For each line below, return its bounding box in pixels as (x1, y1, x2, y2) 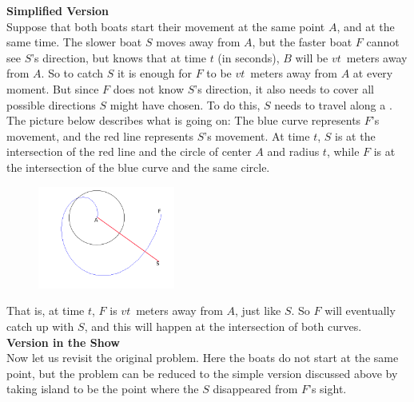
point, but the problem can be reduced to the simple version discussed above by (6, 364, 398, 381)
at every (352, 65, 393, 82)
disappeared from (213, 380, 298, 397)
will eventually (324, 302, 396, 319)
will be (295, 49, 328, 66)
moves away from (156, 34, 241, 50)
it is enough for (117, 65, 192, 82)
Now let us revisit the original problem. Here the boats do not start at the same (6, 349, 399, 366)
